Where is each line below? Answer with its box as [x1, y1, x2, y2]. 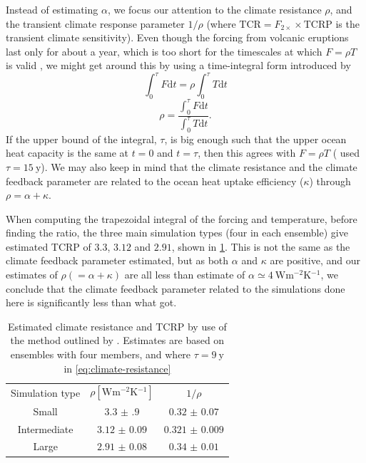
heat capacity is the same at [6, 145, 129, 160]
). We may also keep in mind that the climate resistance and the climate [41, 159, 357, 174]
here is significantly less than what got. [6, 295, 177, 310]
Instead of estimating [6, 2, 98, 16]
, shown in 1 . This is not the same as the [171, 239, 350, 254]
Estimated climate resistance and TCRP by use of [7, 318, 227, 333]
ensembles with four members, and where [10, 347, 191, 362]
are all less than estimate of [124, 267, 245, 282]
